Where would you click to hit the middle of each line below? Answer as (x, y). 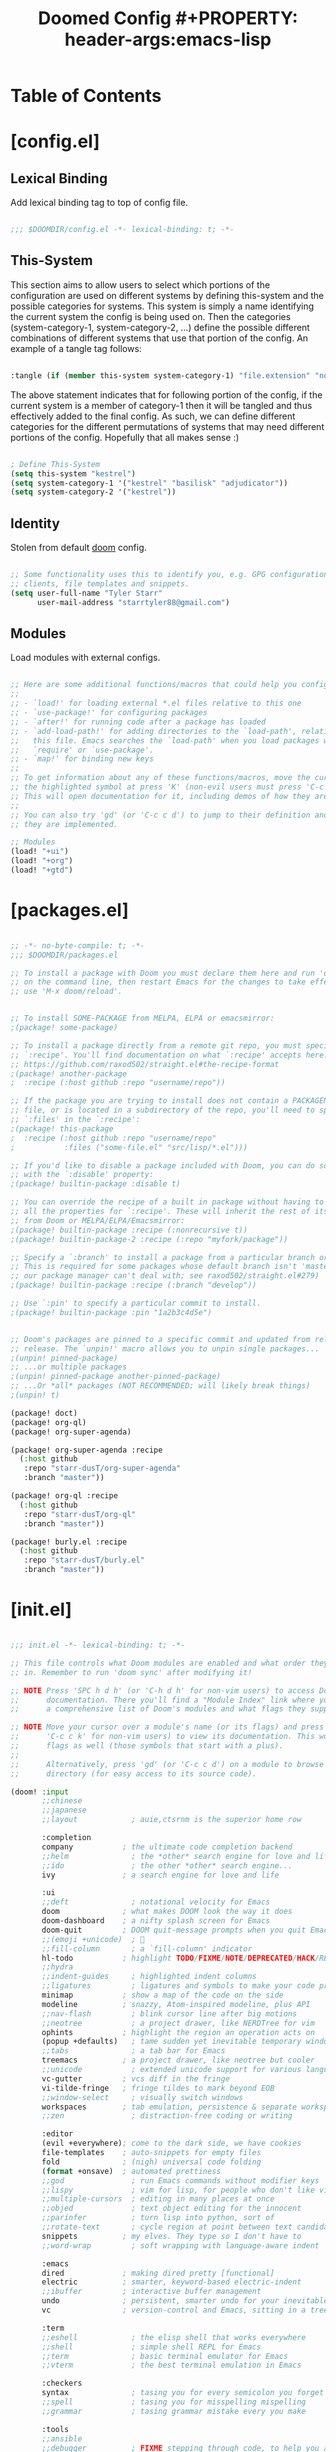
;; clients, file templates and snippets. (100, 583)
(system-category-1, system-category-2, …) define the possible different (160, 327)
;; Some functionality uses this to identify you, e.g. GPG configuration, (171, 575)
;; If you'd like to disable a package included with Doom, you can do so (169, 1165)
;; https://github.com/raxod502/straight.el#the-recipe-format (145, 1064)
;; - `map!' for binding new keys (82, 759)
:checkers (62, 2383)
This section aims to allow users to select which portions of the (140, 284)
